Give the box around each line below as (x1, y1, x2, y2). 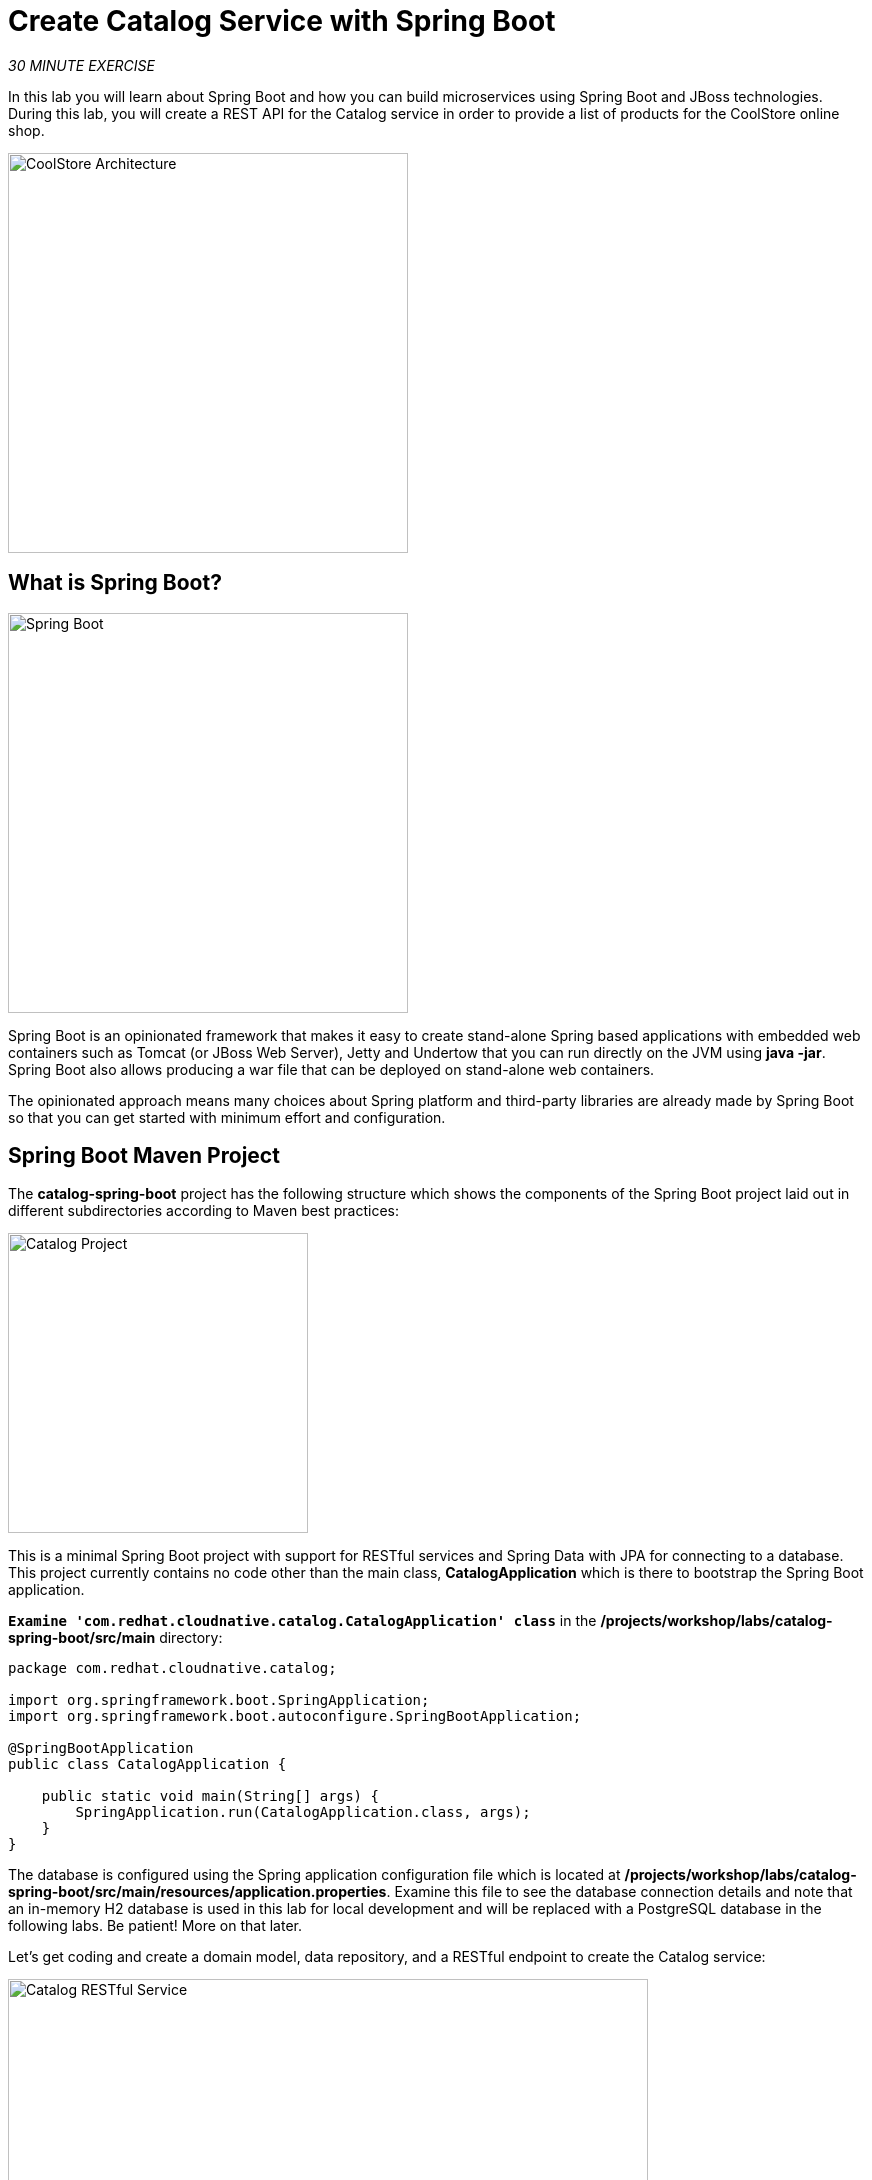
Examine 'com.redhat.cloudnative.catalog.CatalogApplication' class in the (8, 1612, 597, 1630)
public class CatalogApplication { (8, 1756, 287, 1773)
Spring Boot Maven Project (8, 1143, 280, 1169)
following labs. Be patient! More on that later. (8, 1917, 302, 1935)
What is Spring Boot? (8, 570, 222, 596)
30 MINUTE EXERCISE (8, 56, 155, 74)
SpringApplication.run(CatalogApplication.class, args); (75, 1804, 531, 1821)
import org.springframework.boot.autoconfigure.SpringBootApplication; (8, 1708, 582, 1725)
